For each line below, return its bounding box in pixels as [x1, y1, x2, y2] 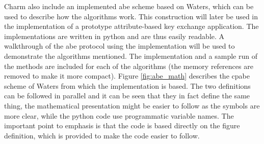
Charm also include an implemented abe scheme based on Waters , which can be [4, 1, 254, 11]
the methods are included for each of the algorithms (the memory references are [4, 60, 253, 71]
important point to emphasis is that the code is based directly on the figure [4, 120, 240, 131]
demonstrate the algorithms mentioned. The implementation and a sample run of [4, 50, 257, 61]
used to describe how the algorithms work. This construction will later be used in [4, 11, 258, 21]
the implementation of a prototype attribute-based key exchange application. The [4, 21, 259, 31]
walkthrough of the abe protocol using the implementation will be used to [4, 41, 235, 51]
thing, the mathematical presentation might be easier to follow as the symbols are [4, 100, 260, 111]
